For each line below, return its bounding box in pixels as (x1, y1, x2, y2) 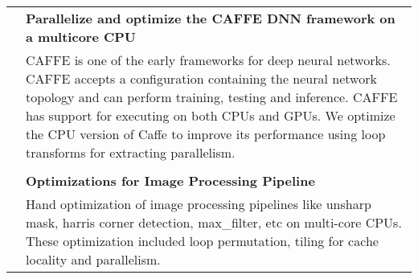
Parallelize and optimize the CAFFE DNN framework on (26, 9, 395, 27)
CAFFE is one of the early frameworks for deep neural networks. (26, 51, 391, 69)
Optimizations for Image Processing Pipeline (26, 171, 315, 190)
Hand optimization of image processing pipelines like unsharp (26, 195, 371, 213)
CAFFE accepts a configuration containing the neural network (26, 69, 377, 88)
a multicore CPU (26, 27, 137, 46)
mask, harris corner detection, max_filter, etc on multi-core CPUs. (26, 213, 402, 232)
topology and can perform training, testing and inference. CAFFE (26, 88, 398, 106)
